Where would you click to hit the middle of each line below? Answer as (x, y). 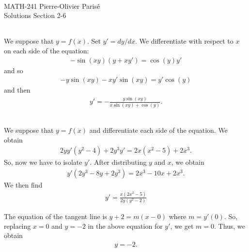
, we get (182, 226)
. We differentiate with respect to (184, 41)
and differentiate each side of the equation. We (158, 130)
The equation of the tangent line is (55, 216)
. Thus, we (230, 226)
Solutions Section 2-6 (35, 15)
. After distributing (118, 162)
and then (17, 90)
